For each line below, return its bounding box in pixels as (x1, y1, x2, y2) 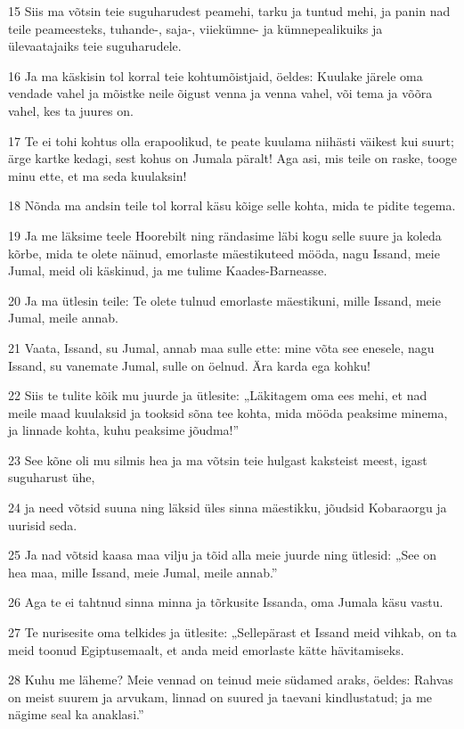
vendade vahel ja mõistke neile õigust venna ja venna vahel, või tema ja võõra (8, 84, 433, 102)
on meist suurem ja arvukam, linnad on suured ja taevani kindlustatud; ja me (8, 687, 433, 706)
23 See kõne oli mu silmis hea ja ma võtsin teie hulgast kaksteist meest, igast (8, 450, 427, 469)
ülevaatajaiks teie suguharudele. (8, 37, 182, 55)
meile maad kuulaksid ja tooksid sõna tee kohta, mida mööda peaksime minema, (8, 403, 448, 422)
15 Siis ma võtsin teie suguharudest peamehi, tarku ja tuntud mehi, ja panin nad (8, 2, 451, 20)
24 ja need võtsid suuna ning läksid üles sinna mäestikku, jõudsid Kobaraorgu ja (8, 498, 447, 517)
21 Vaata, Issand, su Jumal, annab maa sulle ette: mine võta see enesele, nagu (8, 338, 435, 356)
